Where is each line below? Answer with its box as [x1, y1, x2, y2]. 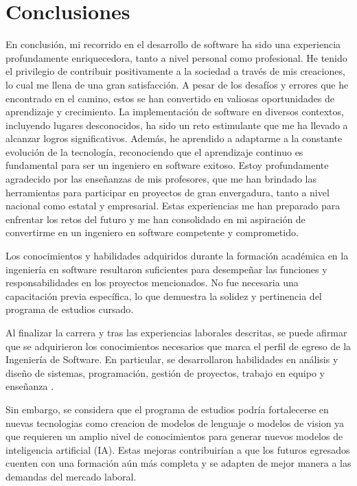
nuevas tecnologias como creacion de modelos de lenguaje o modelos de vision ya [5, 415, 345, 430]
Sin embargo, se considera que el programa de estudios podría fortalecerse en [5, 402, 329, 416]
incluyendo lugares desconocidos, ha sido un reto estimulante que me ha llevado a [5, 117, 348, 132]
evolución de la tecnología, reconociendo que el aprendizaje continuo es [5, 144, 303, 159]
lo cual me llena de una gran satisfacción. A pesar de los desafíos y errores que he [5, 77, 349, 91]
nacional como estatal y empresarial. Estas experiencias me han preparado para [5, 198, 341, 213]
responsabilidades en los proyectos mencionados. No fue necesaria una [5, 275, 299, 290]
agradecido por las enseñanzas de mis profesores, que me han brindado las [5, 172, 316, 186]
